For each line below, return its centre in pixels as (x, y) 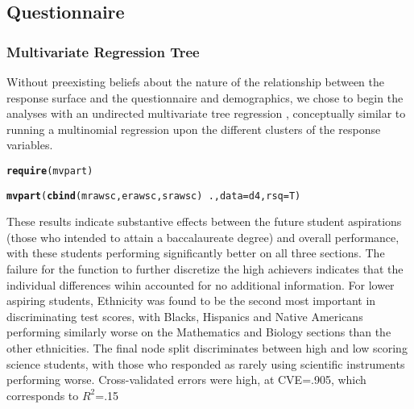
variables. (30, 145)
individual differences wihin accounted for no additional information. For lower (201, 284)
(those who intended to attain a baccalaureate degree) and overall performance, (203, 237)
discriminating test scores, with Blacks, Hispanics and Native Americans (185, 316)
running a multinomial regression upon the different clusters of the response (194, 129)
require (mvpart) (50, 171)
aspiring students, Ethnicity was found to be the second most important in (191, 300)
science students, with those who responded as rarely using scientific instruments (206, 363)
